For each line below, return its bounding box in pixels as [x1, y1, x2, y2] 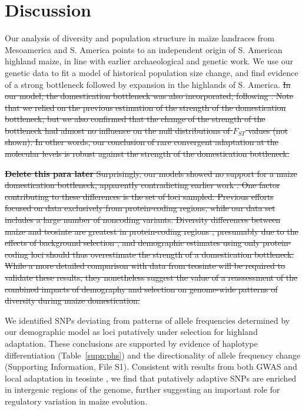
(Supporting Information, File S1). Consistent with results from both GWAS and [5, 360, 297, 373]
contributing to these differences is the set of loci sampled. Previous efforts [5, 190, 274, 202]
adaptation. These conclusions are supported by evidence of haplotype [5, 337, 258, 349]
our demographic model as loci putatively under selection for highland [5, 325, 258, 338]
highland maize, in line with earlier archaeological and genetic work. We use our [5, 55, 293, 67]
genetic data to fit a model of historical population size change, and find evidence [5, 66, 299, 78]
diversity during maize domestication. [5, 294, 140, 307]
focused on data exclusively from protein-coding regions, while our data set [5, 202, 276, 214]
